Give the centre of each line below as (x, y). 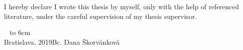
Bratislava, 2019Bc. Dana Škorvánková (62, 42)
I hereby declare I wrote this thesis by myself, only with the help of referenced (121, 7)
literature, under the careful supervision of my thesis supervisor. (100, 16)
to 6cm (20, 32)
